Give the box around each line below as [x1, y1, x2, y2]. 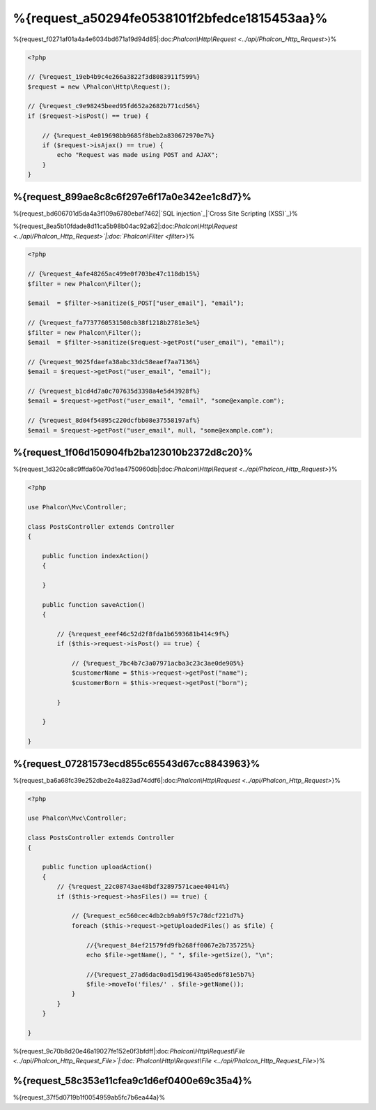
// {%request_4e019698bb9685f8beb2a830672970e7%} [42, 131, 215, 140]
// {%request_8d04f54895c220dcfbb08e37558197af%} [27, 417, 201, 425]
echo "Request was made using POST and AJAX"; [56, 151, 219, 159]
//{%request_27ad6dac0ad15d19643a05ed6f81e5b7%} [86, 970, 256, 978]
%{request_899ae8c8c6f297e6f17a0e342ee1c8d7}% [13, 190, 252, 202]
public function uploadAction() [42, 863, 153, 871]
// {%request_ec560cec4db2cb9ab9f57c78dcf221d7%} [71, 912, 244, 920]
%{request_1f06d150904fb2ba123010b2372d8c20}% [13, 447, 253, 458]
